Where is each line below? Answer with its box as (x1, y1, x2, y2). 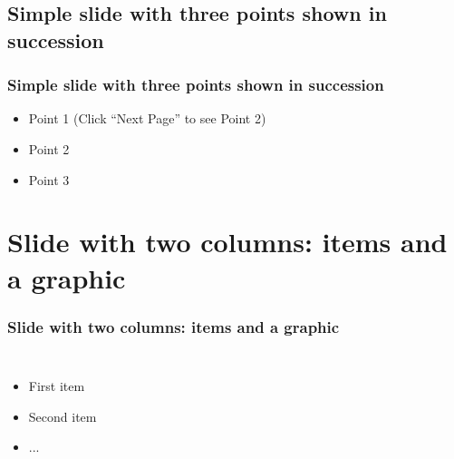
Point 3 (28, 170, 70, 189)
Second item (28, 406, 97, 425)
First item (28, 376, 85, 395)
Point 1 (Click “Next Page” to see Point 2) (28, 109, 266, 128)
